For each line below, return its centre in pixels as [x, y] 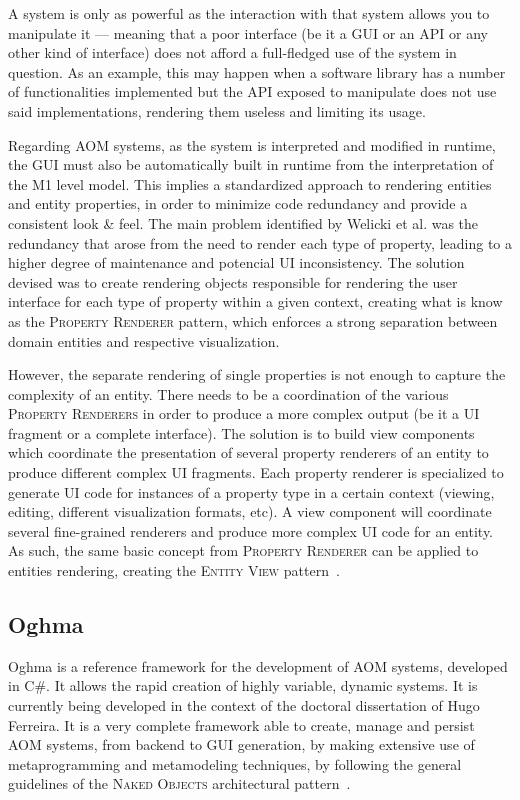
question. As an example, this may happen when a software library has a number [257, 71]
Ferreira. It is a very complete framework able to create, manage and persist [241, 724]
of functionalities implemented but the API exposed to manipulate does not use [252, 91]
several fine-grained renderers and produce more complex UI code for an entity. [251, 530]
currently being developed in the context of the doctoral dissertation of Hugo [244, 705]
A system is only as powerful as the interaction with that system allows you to [249, 13]
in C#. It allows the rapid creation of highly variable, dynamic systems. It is [243, 685]
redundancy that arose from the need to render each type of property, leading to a [260, 242]
